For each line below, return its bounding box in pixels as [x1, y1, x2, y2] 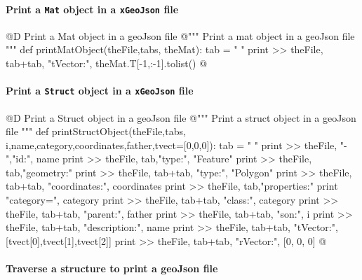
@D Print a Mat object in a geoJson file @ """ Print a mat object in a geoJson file [6, 28, 355, 43]
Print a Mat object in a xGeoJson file [6, 1, 179, 16]
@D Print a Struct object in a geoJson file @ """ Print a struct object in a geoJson [6, 110, 356, 125]
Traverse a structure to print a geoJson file [6, 261, 218, 276]
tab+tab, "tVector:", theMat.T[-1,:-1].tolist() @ [6, 56, 208, 71]
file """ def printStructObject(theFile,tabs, [6, 124, 186, 139]
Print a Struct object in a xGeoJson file [6, 83, 194, 98]
